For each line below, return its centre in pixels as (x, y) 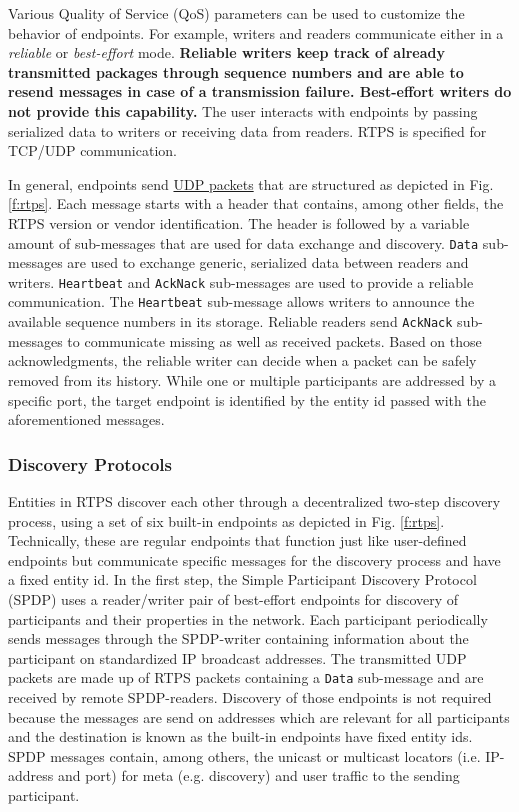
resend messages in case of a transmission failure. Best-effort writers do (260, 91)
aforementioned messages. (86, 419)
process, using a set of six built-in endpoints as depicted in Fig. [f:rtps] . (226, 520)
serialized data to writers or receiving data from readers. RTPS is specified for (247, 130)
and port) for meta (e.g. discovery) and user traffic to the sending (258, 775)
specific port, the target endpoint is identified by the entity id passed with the (247, 399)
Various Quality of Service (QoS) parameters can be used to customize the (236, 13)
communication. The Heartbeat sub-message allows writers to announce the (241, 301)
